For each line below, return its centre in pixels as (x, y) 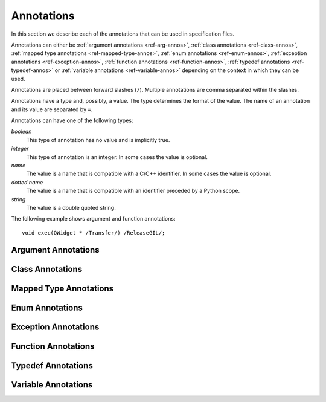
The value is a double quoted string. (71, 207)
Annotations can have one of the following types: (72, 120)
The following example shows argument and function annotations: (93, 219)
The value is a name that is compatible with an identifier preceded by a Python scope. (133, 191)
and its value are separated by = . (52, 109)
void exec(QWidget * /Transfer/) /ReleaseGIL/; (94, 232)
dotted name (27, 182)
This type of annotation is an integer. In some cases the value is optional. (117, 157)
